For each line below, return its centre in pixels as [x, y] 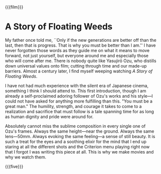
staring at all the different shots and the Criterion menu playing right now [77, 147]
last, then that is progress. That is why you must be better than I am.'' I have [80, 45]
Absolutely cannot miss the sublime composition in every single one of [75, 126]
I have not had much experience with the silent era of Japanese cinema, [77, 86]
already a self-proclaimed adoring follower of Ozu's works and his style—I [79, 96]
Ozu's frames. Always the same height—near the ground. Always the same [80, 131]
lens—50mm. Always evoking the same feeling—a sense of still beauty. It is [80, 136]
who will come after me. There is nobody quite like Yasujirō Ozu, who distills [81, 61]
